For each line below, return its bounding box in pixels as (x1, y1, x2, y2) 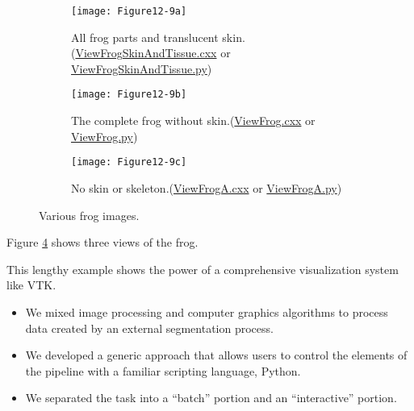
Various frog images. (39, 206, 140, 223)
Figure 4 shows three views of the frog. (6, 234, 199, 251)
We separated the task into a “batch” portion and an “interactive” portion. (25, 389, 397, 406)
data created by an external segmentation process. (25, 319, 274, 336)
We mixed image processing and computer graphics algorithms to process (25, 303, 388, 320)
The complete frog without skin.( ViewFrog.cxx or (71, 112, 316, 129)
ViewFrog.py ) (71, 127, 138, 144)
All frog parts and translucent (71, 28, 219, 45)
